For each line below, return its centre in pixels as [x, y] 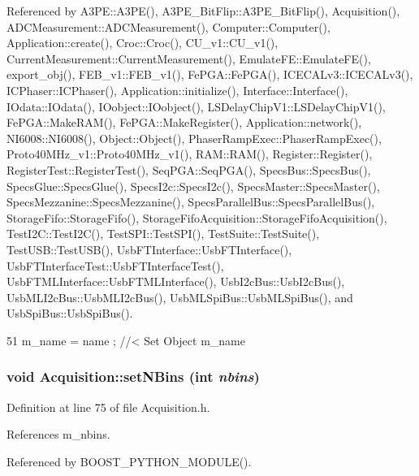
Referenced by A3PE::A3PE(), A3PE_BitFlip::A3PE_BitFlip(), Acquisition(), [203, 11]
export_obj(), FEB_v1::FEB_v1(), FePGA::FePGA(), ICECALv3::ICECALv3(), [210, 74]
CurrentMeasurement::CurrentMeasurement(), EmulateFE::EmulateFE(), [189, 58]
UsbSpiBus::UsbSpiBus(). [70, 313]
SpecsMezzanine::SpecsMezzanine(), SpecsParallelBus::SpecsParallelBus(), [191, 202]
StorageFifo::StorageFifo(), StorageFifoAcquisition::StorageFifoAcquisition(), [197, 217]
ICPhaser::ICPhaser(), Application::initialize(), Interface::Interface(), [177, 90]
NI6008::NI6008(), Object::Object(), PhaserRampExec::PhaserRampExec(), [194, 138]
